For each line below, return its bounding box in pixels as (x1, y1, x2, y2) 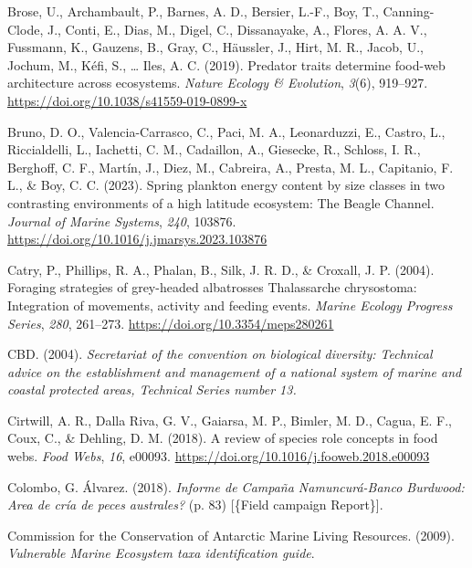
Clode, (7, 19, 44, 38)
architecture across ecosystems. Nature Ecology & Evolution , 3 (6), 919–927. (7, 73, 428, 92)
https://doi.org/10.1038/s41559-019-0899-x (7, 90, 247, 110)
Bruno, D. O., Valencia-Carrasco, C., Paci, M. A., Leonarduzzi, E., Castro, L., (7, 121, 446, 141)
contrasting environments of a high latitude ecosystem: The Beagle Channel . (7, 193, 435, 212)
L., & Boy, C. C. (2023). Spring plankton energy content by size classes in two (7, 175, 446, 195)
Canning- (383, 2, 435, 20)
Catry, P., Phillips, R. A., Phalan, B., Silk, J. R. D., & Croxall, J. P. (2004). (7, 259, 435, 279)
